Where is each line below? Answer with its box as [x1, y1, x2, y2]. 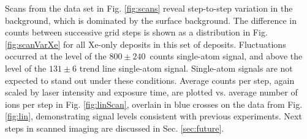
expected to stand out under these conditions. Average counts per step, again [5, 73, 295, 86]
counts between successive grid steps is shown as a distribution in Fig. [5, 26, 268, 39]
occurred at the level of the [5, 50, 107, 62]
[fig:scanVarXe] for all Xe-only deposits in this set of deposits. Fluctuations [5, 37, 286, 50]
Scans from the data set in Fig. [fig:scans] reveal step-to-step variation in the [5, 2, 293, 14]
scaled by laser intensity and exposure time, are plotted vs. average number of [5, 86, 298, 99]
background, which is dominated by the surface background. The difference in [5, 13, 297, 26]
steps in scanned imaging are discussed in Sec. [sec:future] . [5, 121, 224, 134]
